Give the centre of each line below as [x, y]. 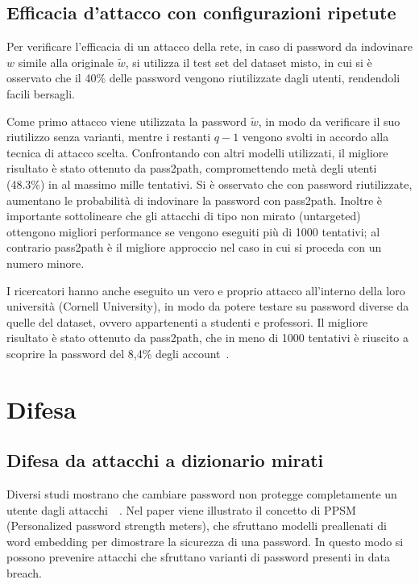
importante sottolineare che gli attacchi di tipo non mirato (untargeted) [184, 216]
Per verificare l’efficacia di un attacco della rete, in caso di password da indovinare [209, 46]
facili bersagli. [41, 93]
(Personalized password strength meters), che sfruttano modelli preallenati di [197, 526]
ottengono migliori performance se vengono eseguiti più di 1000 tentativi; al [193, 231]
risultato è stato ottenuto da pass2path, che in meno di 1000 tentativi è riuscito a [208, 338]
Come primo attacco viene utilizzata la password [127, 121]
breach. [24, 573]
